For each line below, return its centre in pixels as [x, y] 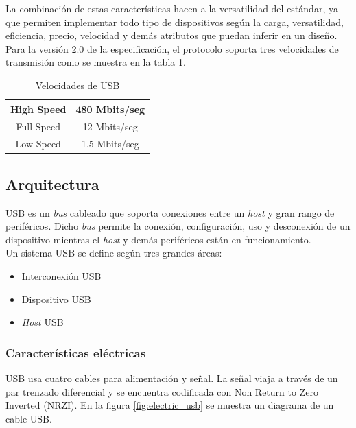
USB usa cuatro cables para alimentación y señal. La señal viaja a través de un [172, 378]
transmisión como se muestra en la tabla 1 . [96, 62]
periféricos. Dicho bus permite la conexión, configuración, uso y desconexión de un [178, 226]
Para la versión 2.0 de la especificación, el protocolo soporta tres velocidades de [172, 48]
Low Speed [38, 144]
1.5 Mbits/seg [110, 144]
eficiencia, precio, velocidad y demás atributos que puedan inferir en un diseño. [171, 35]
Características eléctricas [76, 352]
